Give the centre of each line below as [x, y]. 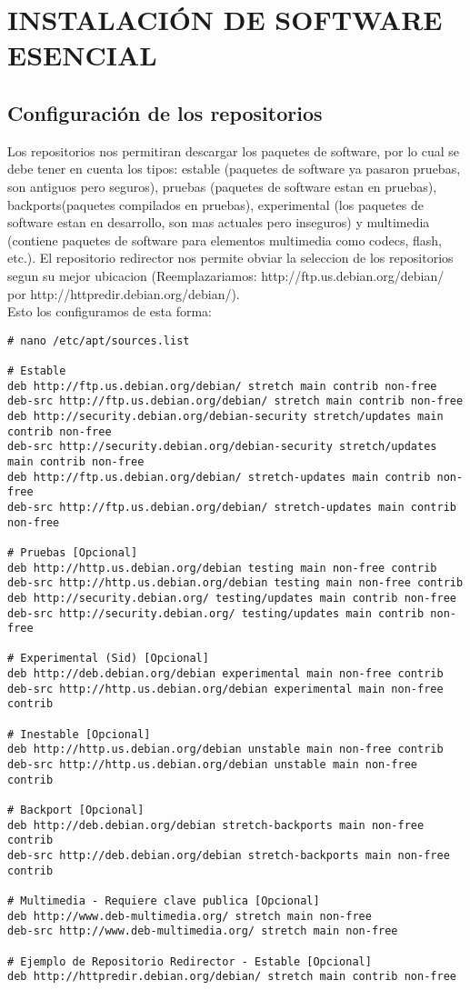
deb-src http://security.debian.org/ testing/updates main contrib [216, 613]
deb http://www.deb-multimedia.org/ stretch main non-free [190, 916]
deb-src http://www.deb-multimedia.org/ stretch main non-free [203, 931]
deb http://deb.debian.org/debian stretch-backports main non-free [216, 825]
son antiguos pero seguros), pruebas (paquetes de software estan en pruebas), [222, 186]
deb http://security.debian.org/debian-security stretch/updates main [225, 416]
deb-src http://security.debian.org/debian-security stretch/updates [222, 447]
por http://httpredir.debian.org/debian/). [124, 293]
